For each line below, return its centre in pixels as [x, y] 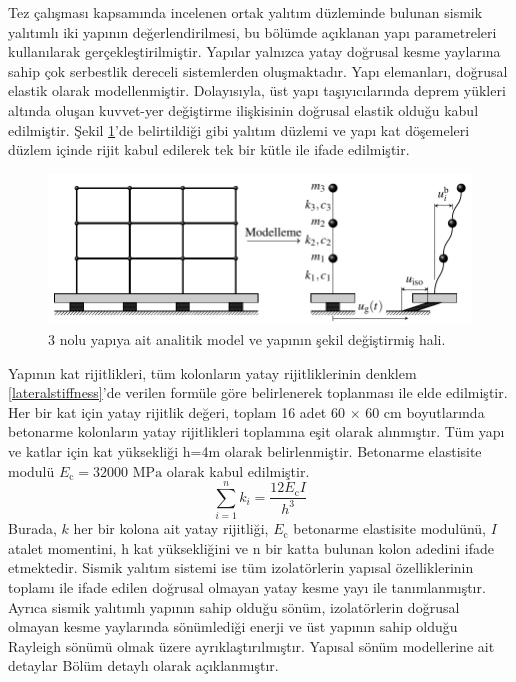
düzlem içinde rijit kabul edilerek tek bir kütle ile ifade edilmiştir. [209, 149]
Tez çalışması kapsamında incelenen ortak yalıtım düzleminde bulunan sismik [245, 12]
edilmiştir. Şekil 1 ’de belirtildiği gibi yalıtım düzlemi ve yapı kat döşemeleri [239, 129]
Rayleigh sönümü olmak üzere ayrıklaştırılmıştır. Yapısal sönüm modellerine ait [251, 645]
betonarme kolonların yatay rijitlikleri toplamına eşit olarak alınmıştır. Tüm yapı [256, 431]
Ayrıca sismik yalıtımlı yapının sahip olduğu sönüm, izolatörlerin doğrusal [234, 606]
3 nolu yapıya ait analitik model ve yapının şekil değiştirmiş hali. [247, 338]
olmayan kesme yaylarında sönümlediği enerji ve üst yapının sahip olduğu [233, 626]
